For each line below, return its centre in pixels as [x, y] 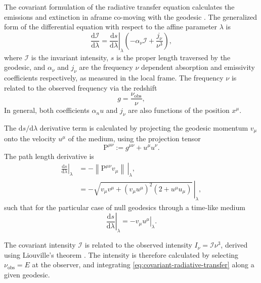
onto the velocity [30, 138]
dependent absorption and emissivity [198, 67]
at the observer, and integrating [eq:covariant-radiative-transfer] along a [143, 265]
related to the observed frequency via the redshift [81, 87]
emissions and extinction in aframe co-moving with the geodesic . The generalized [131, 16]
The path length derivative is [49, 156]
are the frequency [106, 67]
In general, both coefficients [47, 110]
